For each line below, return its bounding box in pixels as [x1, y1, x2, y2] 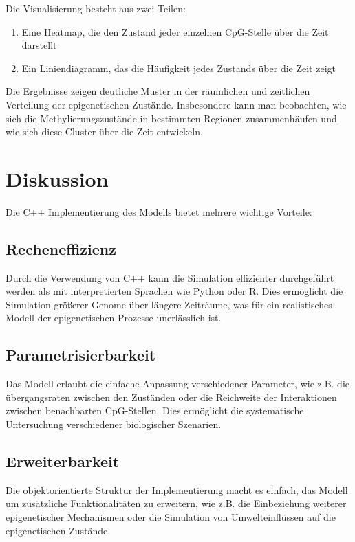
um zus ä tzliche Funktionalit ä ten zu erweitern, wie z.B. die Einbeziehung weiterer [6, 496, 347, 510]
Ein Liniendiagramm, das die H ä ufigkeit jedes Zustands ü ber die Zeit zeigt [21, 60, 336, 75]
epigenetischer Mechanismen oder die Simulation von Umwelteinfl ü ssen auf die [6, 510, 336, 524]
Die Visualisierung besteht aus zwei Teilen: [6, 1, 186, 15]
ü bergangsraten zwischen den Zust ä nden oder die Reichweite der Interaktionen [6, 389, 337, 404]
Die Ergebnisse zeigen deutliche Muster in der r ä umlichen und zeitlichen [6, 84, 310, 98]
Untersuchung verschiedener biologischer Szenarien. [6, 417, 222, 431]
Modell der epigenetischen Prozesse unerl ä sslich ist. [6, 310, 222, 325]
